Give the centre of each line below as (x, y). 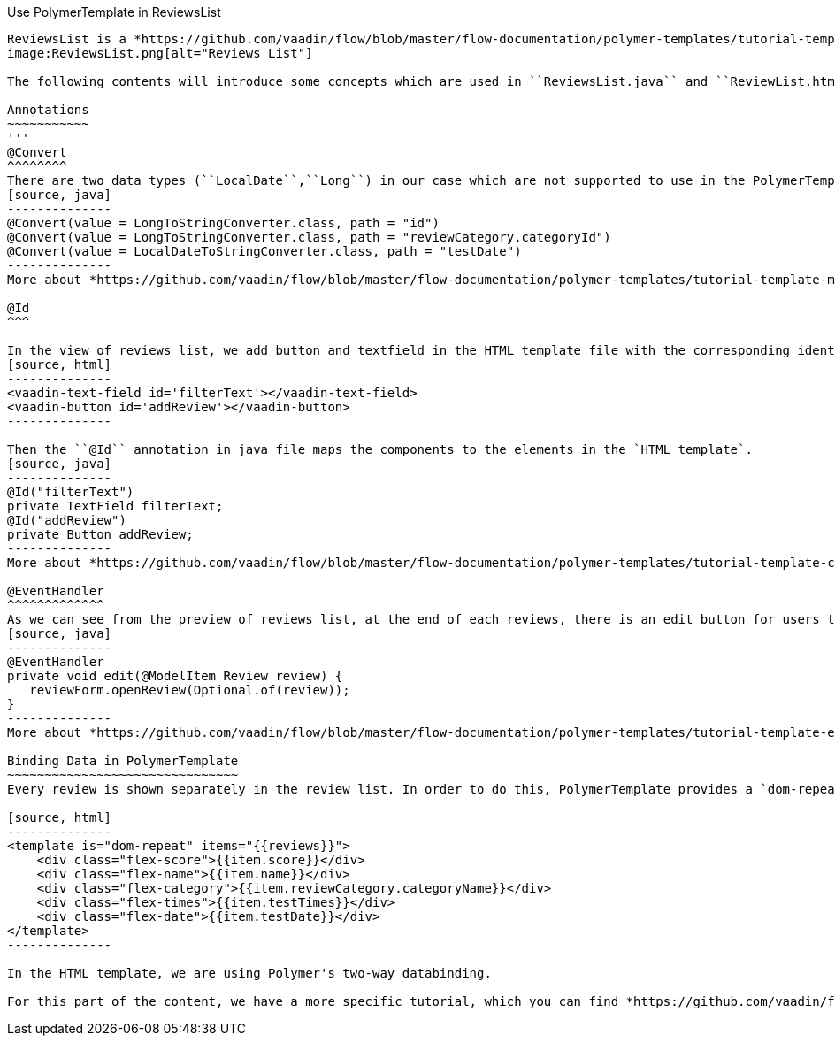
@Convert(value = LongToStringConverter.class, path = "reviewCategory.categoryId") (309, 237)
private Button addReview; (100, 534)
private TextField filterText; (115, 506)
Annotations (48, 110)
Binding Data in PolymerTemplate (123, 761)
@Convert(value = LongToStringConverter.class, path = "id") (223, 223)
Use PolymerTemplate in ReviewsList (114, 12)
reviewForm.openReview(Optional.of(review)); (190, 690)
